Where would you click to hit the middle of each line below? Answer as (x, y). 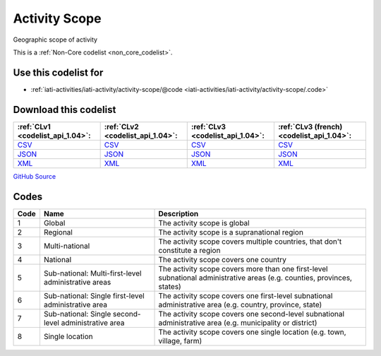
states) (170, 286)
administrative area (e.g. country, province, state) (240, 304)
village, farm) (180, 340)
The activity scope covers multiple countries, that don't (250, 242)
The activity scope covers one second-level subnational (252, 314)
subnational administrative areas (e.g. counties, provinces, (255, 278)
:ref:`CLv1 (34, 126)
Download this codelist (65, 109)
